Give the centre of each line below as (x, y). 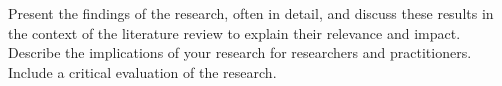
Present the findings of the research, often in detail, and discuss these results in (251, 13)
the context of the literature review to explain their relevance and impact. (234, 32)
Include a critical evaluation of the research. (142, 71)
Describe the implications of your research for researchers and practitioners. (240, 52)
